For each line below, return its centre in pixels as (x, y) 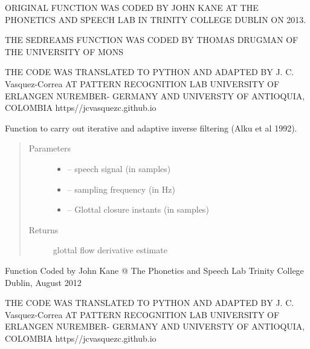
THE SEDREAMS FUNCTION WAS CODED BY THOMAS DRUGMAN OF (152, 40)
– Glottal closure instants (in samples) (138, 209)
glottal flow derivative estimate (110, 250)
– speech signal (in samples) (119, 168)
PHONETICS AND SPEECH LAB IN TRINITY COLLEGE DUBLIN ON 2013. (156, 19)
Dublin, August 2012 (43, 282)
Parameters (50, 148)
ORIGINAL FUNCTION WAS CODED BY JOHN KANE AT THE (132, 7)
